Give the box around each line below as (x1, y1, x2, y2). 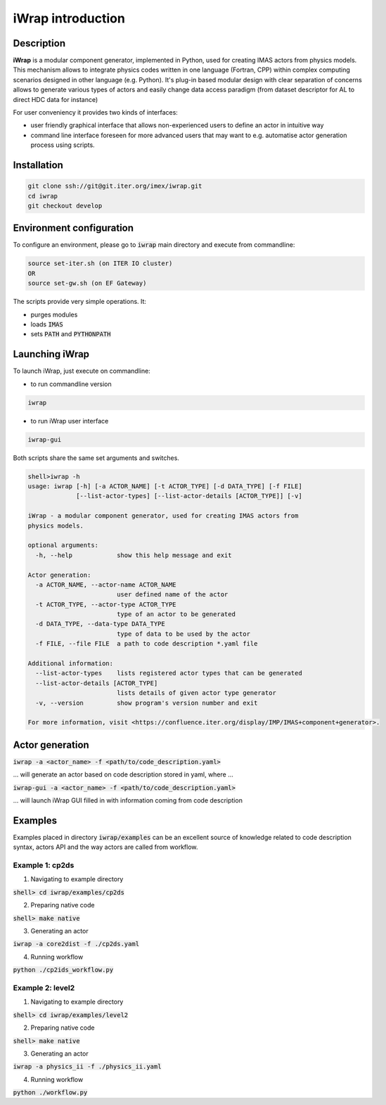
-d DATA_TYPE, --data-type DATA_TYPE (35, 620, 165, 628)
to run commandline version (30, 380, 112, 388)
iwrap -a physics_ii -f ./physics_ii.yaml (13, 1063, 162, 1071)
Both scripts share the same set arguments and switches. (13, 454, 179, 462)
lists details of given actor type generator (116, 689, 277, 697)
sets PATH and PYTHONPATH (30, 330, 111, 338)
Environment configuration (13, 222, 134, 234)
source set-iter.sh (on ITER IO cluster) (27, 260, 173, 267)
